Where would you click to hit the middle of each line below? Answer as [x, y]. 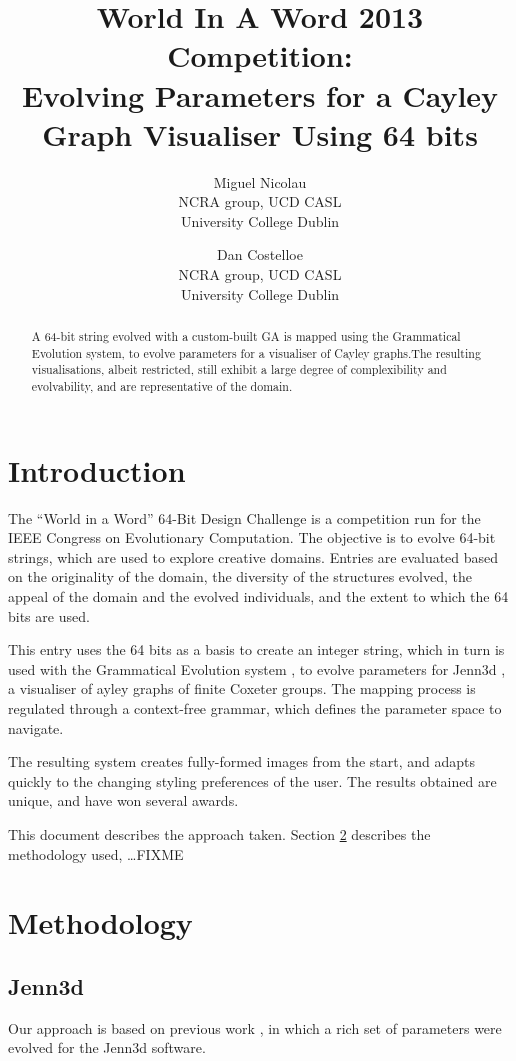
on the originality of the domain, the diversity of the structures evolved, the [240, 576]
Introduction [97, 469]
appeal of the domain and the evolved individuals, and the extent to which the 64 [258, 595]
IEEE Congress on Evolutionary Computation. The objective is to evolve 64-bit [252, 537]
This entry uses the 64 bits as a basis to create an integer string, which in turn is [256, 649]
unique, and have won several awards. [123, 800]
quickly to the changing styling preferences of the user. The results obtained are [252, 780]
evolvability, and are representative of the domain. [162, 386]
